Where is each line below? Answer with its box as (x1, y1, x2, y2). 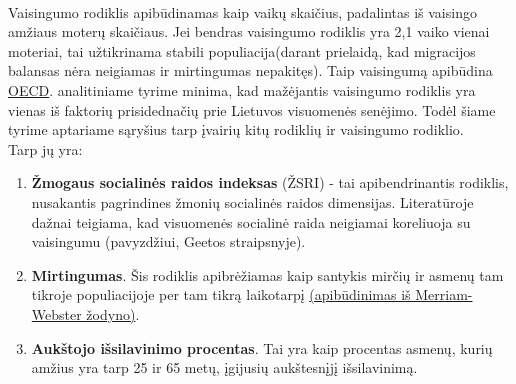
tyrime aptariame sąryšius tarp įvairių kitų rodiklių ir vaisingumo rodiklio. (8, 119, 464, 140)
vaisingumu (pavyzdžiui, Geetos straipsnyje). (31, 231, 306, 252)
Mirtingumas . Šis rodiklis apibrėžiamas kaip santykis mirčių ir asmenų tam (31, 264, 504, 285)
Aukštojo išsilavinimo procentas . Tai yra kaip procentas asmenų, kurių (31, 337, 493, 358)
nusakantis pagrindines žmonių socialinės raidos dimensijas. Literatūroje (31, 191, 474, 212)
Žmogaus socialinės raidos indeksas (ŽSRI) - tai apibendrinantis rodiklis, (31, 172, 509, 193)
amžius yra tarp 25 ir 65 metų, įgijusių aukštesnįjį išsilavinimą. (31, 357, 418, 378)
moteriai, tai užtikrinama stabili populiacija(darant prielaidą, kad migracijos (8, 40, 476, 61)
